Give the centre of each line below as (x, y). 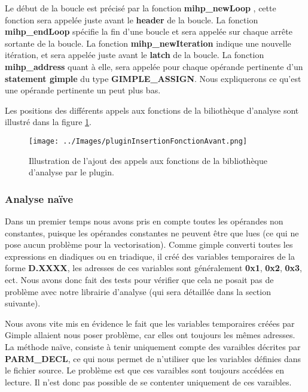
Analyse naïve (39, 198)
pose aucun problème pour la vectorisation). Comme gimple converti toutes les (149, 244)
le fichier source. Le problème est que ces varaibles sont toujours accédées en (145, 370)
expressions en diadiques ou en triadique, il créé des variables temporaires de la (150, 256)
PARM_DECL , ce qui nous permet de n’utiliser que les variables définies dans (153, 358)
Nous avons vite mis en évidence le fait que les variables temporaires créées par (150, 323)
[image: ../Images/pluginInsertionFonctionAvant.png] (138, 141)
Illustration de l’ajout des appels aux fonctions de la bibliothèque (148, 160)
